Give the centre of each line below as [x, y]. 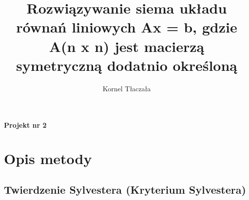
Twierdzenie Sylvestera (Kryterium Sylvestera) [125, 189]
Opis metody [48, 158]
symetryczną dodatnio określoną [127, 65]
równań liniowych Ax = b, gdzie [127, 27]
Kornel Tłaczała [127, 88]
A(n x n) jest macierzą [127, 46]
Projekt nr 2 [25, 125]
